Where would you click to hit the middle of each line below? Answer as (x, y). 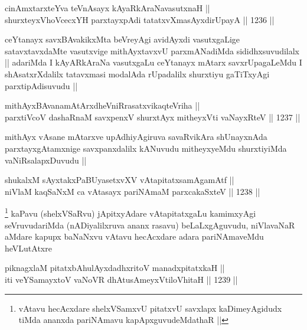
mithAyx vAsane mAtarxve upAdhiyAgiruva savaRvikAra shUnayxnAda (136, 137)
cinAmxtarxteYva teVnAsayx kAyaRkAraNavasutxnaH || (107, 8)
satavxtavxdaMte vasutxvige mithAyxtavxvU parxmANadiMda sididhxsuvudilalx (152, 50)
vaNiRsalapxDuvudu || (46, 160)
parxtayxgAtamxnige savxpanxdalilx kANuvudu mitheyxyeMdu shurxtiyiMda (146, 148)
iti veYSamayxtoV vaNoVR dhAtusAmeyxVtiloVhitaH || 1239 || (121, 279)
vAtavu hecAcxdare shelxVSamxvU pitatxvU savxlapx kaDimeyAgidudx (150, 308)
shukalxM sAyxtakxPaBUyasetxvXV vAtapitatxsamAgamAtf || (120, 180)
